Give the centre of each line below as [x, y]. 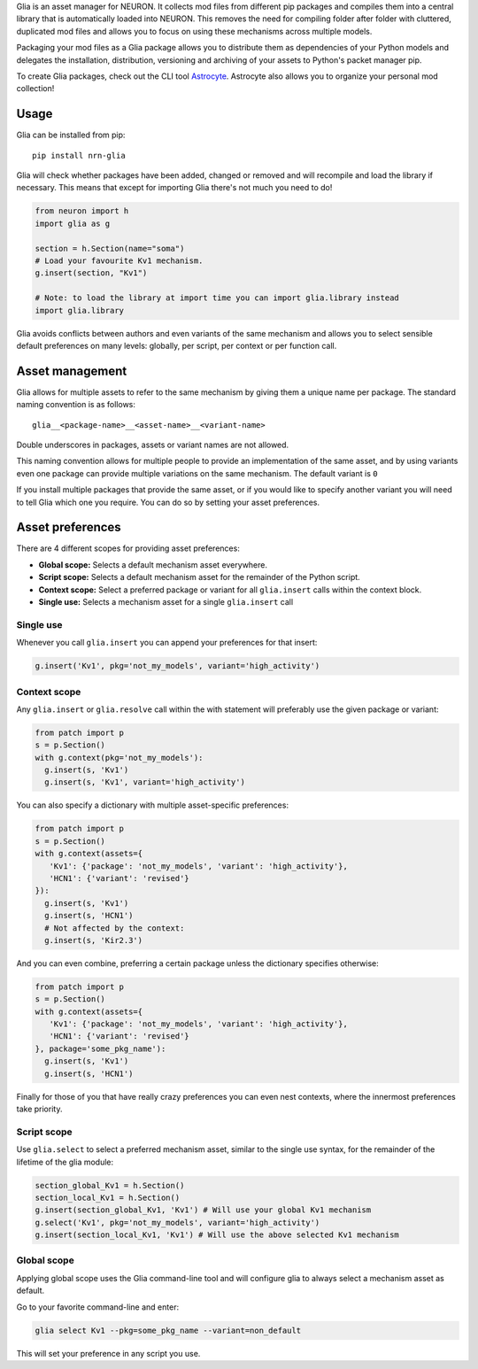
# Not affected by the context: [115, 928]
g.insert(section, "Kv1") [91, 273]
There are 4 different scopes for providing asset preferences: [128, 548]
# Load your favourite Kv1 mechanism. [119, 260]
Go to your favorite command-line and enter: [98, 1307]
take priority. [39, 1109]
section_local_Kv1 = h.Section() [108, 1197]
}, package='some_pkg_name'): [100, 1048]
